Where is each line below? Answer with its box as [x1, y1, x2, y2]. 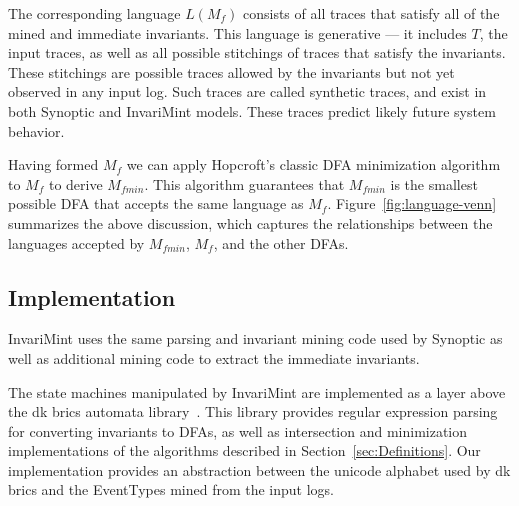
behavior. [8, 120, 65, 141]
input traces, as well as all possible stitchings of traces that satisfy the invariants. [8, 42, 506, 63]
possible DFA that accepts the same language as [8, 193, 304, 214]
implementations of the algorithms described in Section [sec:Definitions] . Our [8, 440, 481, 461]
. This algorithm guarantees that [144, 173, 345, 194]
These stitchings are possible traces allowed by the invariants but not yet [8, 61, 455, 82]
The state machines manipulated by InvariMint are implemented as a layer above [8, 381, 506, 402]
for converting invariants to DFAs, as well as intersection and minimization [8, 420, 468, 441]
